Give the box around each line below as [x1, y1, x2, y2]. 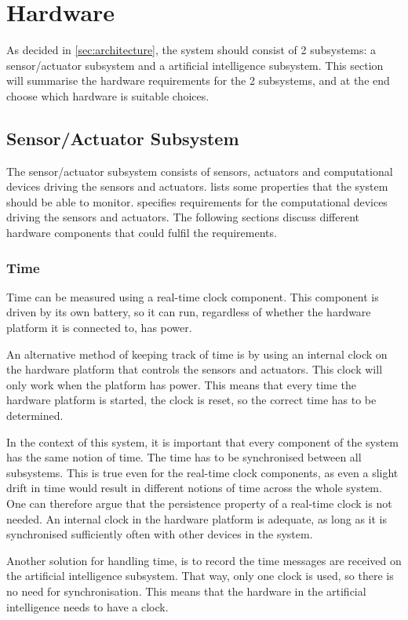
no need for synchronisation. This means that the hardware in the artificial [6, 582, 366, 599]
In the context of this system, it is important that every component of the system [6, 433, 399, 450]
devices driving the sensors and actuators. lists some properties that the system [6, 178, 388, 195]
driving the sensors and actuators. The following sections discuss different [6, 209, 360, 225]
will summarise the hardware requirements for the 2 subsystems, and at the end [6, 72, 390, 89]
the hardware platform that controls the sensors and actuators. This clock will [6, 361, 383, 377]
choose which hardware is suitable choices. [6, 87, 209, 104]
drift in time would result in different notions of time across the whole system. [6, 480, 382, 496]
